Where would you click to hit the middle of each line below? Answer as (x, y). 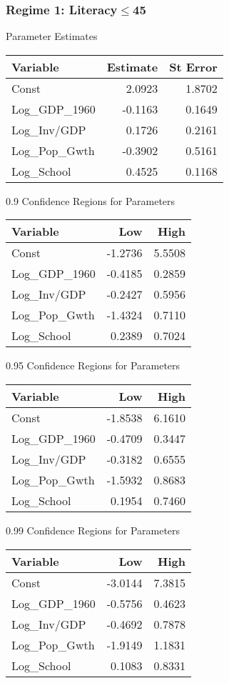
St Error (193, 66)
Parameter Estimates (52, 36)
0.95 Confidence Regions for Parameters (93, 365)
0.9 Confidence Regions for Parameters (91, 200)
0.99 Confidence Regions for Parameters (93, 530)
